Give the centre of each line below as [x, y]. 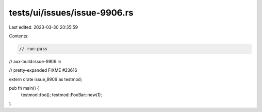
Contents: [19, 36]
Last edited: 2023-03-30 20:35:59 [43, 27]
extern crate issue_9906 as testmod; [46, 79]
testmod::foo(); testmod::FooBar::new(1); [62, 95]
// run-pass [33, 49]
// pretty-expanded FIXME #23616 [43, 70]
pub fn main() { [24, 88]
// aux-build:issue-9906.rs [35, 61]
